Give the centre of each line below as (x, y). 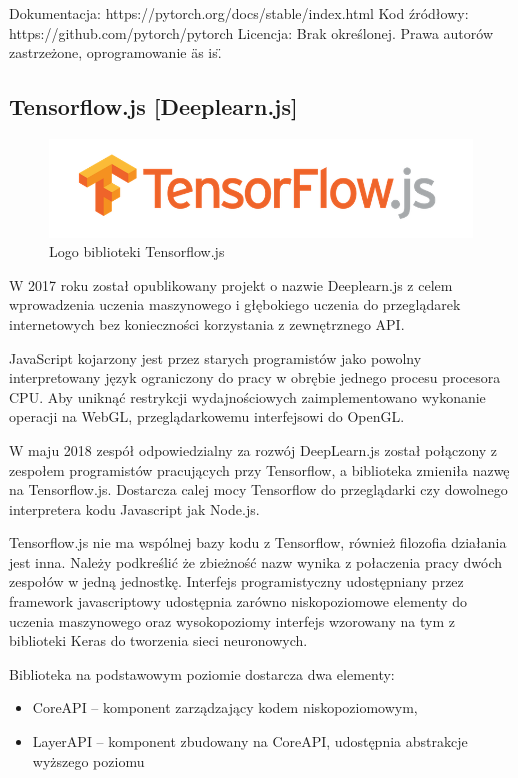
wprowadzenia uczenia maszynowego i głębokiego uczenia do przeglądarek (235, 304)
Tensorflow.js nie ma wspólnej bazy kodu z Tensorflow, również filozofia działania (258, 542)
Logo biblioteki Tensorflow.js (137, 251)
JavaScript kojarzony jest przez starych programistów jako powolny (215, 357)
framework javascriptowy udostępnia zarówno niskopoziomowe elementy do (238, 601)
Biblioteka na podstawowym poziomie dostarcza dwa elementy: (202, 673)
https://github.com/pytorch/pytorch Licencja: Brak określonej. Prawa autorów (251, 32)
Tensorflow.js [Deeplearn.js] (153, 106)
